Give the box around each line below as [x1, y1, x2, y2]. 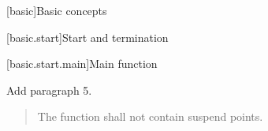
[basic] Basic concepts [6, 2, 107, 18]
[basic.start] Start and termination [6, 28, 169, 45]
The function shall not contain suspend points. [37, 108, 263, 125]
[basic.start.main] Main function [6, 55, 158, 72]
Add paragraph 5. [6, 81, 92, 98]
